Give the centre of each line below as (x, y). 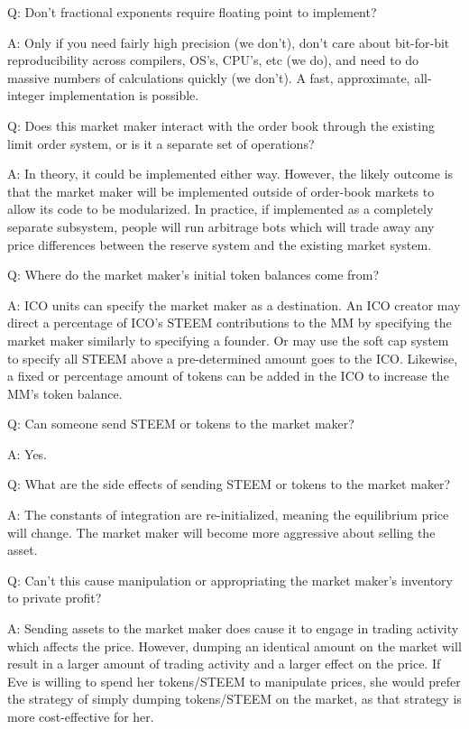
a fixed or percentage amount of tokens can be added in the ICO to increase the (228, 376)
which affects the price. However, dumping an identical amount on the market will (234, 646)
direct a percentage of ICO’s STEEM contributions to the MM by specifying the (230, 323)
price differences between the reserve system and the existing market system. (220, 244)
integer (26, 95)
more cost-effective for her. (81, 716)
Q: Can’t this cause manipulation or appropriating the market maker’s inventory (230, 580)
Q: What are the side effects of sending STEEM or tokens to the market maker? (229, 484)
